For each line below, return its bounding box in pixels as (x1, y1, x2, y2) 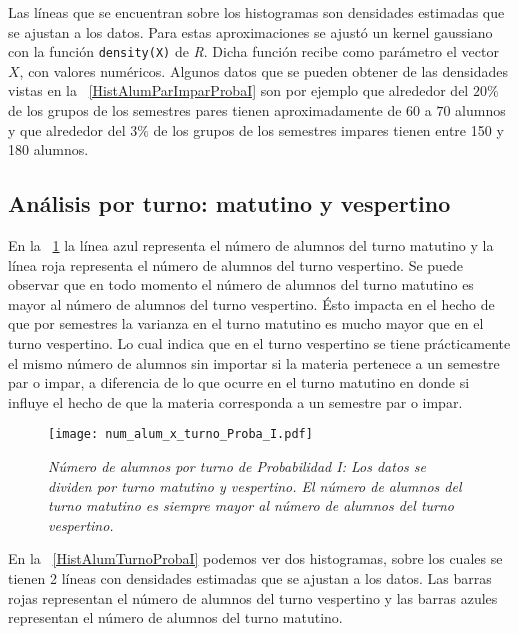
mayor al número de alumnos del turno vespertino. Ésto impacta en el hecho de (8, 293, 495, 314)
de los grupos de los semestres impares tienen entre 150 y (153, 119, 504, 140)
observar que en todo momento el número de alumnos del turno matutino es (8, 274, 474, 295)
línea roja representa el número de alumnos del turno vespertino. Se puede (8, 254, 464, 275)
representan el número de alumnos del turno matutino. (8, 607, 343, 628)
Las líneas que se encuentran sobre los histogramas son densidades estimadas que (8, 2, 505, 22)
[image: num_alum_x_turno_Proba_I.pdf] (48, 427, 313, 442)
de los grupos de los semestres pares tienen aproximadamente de (8, 100, 402, 121)
